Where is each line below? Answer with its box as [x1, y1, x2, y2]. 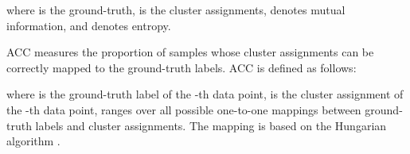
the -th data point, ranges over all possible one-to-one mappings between [6, 101, 361, 117]
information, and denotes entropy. [6, 17, 171, 33]
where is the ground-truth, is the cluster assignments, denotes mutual [6, 2, 346, 17]
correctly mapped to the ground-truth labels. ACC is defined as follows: [6, 59, 357, 75]
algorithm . [6, 133, 61, 149]
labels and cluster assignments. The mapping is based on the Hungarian [35, 117, 387, 133]
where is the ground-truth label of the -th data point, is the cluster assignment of [6, 86, 404, 102]
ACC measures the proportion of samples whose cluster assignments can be [6, 44, 374, 60]
